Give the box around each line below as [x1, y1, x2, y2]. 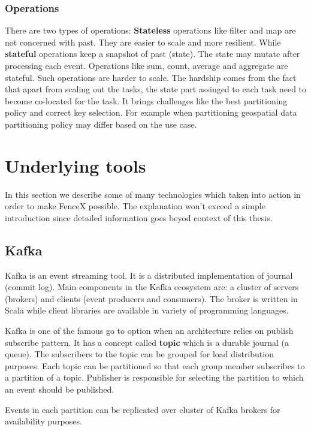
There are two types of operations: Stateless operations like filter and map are [5, 24, 296, 37]
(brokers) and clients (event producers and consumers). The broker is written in [5, 292, 298, 305]
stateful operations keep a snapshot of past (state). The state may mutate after [5, 47, 300, 60]
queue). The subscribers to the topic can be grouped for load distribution [5, 348, 274, 360]
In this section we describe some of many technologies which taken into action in [5, 188, 301, 200]
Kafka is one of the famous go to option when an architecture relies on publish [5, 324, 294, 337]
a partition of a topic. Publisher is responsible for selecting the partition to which [5, 371, 304, 384]
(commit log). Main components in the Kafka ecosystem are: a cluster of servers [5, 281, 299, 293]
